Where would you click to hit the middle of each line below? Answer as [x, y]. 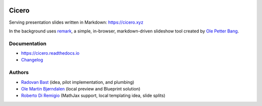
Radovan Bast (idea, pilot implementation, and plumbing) [78, 82]
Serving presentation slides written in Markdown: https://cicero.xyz [76, 22]
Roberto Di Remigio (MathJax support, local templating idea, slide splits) [93, 96]
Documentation [28, 44]
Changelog [32, 60]
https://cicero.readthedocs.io [50, 53]
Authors [19, 73]
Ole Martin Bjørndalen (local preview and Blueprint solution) [81, 89]
